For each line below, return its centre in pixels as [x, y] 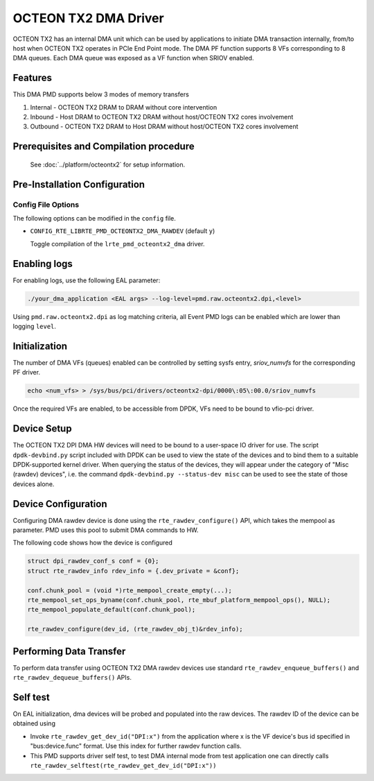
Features [32, 78]
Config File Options [46, 205]
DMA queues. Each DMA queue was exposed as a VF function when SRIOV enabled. [133, 58]
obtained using [34, 723]
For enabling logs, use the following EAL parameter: [87, 280]
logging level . [35, 327]
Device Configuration [60, 504]
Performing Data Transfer [69, 651]
